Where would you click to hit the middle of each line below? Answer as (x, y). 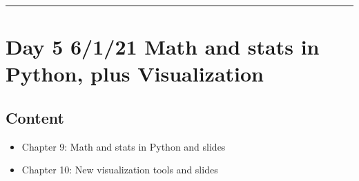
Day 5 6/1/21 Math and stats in (163, 47)
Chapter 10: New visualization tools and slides (120, 170)
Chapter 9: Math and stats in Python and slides (124, 146)
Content (35, 117)
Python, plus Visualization (135, 74)
